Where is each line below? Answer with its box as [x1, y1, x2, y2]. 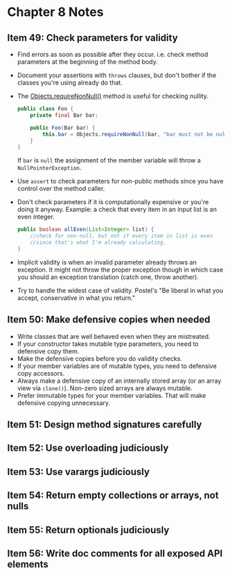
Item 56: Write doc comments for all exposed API [7, 547, 223, 559]
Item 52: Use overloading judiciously [7, 442, 169, 454]
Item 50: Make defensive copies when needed [7, 314, 211, 326]
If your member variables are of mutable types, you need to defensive [17, 362, 217, 370]
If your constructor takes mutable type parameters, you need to [17, 340, 199, 348]
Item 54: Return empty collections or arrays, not [7, 490, 220, 501]
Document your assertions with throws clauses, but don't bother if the [17, 71, 217, 79]
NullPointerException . [17, 164, 82, 172]
